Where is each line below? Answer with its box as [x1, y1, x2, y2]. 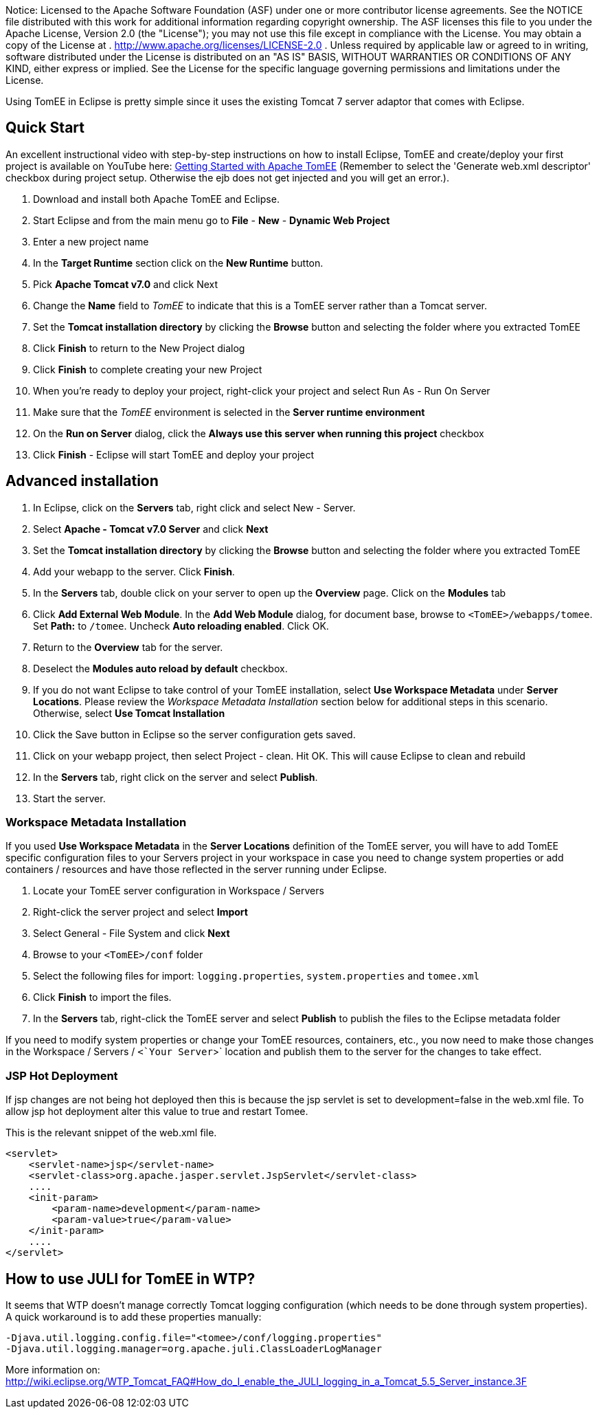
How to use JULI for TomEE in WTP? [5, 1270, 256, 1288]
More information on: [5, 1364, 100, 1376]
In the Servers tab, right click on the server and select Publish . [33, 771, 318, 783]
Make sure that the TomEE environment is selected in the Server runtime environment [33, 406, 425, 418]
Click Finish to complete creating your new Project [33, 363, 262, 375]
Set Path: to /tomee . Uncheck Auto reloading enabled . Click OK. [33, 619, 329, 632]
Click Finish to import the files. [33, 991, 172, 1004]
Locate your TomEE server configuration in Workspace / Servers [33, 885, 324, 897]
